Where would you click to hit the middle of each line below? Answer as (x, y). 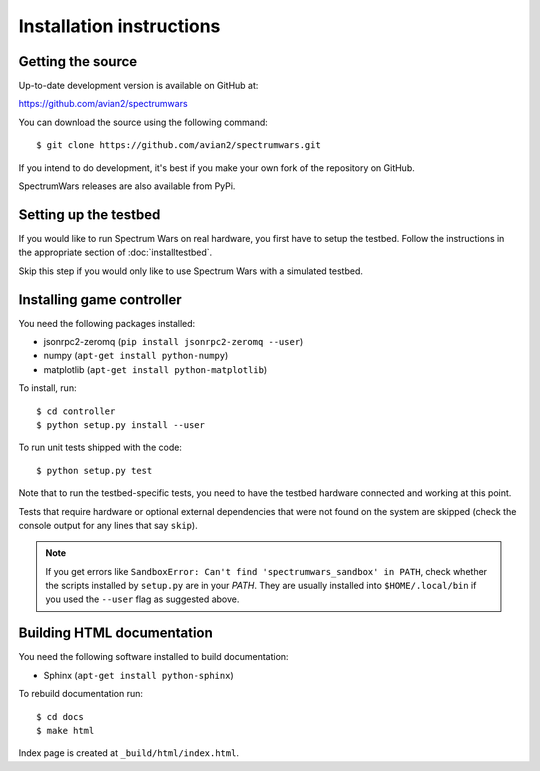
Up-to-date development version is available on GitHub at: (138, 86)
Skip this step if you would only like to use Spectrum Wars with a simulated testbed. (191, 271)
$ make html (65, 730)
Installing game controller (100, 299)
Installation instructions (119, 26)
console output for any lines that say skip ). (108, 525)
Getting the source (78, 61)
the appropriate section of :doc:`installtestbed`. (115, 252)
